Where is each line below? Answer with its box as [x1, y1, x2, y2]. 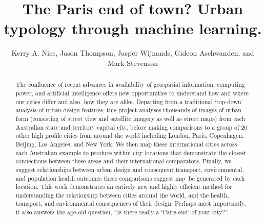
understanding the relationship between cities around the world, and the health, [15, 190, 229, 199]
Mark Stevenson [107, 57, 158, 68]
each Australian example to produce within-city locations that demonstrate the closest [15, 148, 247, 157]
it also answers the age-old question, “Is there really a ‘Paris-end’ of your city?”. [15, 208, 229, 216]
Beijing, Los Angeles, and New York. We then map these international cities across [15, 139, 237, 148]
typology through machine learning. [4, 18, 262, 39]
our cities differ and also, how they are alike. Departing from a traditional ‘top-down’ [15, 97, 243, 106]
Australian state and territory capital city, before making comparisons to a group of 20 [15, 123, 248, 131]
